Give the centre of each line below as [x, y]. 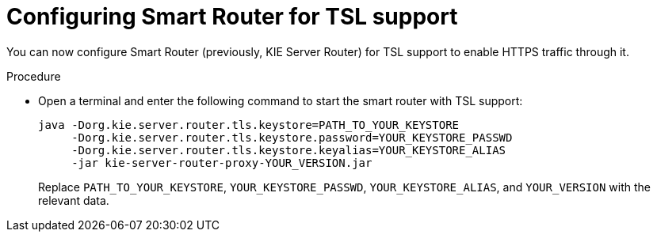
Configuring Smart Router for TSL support [232, 17]
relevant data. [74, 200]
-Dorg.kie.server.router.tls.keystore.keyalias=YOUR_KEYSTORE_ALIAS [289, 150]
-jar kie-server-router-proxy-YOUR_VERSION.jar [222, 162]
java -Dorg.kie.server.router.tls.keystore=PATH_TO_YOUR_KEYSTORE [249, 125]
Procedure [34, 76]
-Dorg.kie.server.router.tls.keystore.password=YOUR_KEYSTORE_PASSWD [292, 137]
